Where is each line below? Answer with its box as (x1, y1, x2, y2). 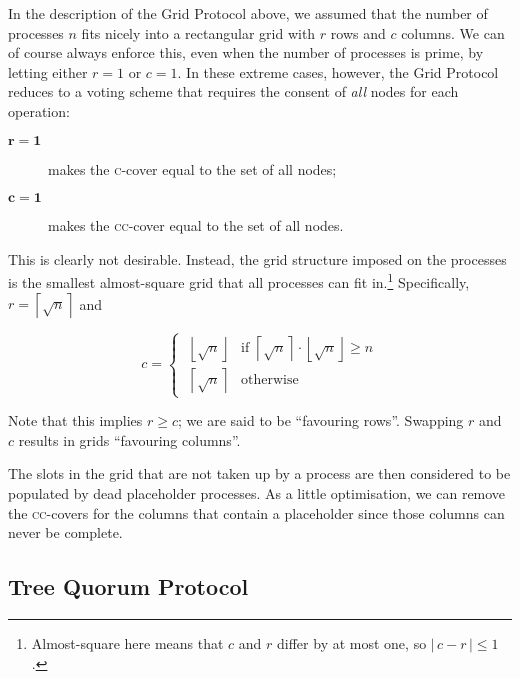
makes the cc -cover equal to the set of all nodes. (48, 215, 344, 236)
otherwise (241, 373, 299, 388)
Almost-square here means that (31, 632, 224, 653)
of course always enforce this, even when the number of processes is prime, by (8, 42, 484, 63)
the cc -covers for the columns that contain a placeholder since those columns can (8, 502, 505, 523)
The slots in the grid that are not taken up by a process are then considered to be (8, 463, 511, 484)
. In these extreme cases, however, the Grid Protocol (177, 61, 499, 82)
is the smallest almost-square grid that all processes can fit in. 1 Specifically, (8, 269, 470, 292)
